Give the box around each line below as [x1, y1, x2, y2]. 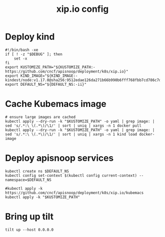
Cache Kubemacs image [5, 99, 107, 109]
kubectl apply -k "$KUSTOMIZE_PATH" [5, 195, 80, 200]
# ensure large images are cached [5, 114, 76, 119]
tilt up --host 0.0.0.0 [5, 227, 54, 232]
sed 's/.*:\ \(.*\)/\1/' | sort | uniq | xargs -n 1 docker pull [5, 123, 141, 128]
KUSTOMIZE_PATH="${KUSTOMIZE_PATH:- [20, 65, 96, 69]
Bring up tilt [5, 211, 54, 222]
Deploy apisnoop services [5, 153, 114, 164]
